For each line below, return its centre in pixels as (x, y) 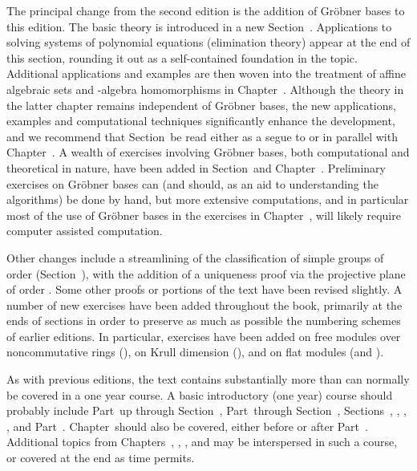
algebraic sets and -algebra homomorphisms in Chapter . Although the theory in (205, 89)
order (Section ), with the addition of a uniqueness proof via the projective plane (206, 273)
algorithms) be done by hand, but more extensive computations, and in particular (208, 199)
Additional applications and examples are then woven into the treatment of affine (206, 73)
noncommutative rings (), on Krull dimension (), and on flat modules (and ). (195, 352)
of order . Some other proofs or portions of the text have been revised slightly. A (204, 289)
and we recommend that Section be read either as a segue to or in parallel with (202, 136)
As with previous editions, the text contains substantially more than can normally (208, 379)
